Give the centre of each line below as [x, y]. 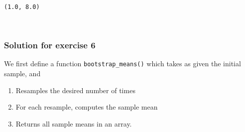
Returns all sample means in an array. [74, 123]
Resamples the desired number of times [75, 90]
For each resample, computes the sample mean [87, 107]
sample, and [22, 73]
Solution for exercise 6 [50, 45]
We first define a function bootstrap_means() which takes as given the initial [122, 64]
